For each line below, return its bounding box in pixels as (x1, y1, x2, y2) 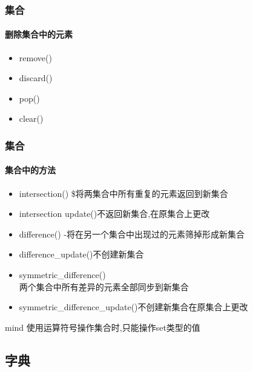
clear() (19, 112, 44, 125)
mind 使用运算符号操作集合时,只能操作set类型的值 (5, 321, 200, 333)
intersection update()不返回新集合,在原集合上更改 (19, 207, 210, 220)
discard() (19, 71, 53, 84)
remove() (19, 51, 52, 64)
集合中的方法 (5, 164, 56, 176)
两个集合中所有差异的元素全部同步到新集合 (19, 280, 189, 293)
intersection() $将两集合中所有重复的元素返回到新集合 (19, 187, 228, 199)
